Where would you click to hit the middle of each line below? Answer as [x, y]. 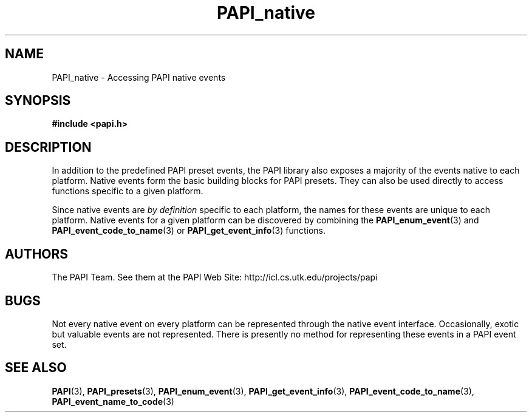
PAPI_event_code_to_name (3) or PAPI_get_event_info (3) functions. [189, 231]
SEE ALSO [36, 368]
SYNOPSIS [38, 101]
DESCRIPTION [48, 147]
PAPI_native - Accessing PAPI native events [139, 77]
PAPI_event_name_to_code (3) [113, 401]
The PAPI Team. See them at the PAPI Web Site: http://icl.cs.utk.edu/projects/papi [215, 277]
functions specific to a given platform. [128, 191]
